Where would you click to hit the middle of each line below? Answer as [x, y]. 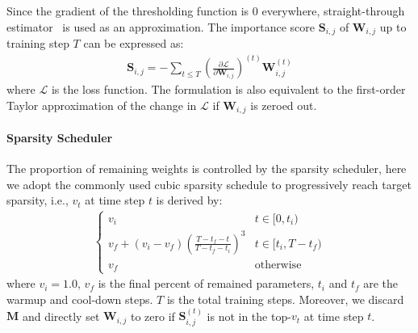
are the [381, 283]
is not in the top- [249, 316]
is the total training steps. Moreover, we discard [285, 299]
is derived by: [189, 200]
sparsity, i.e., [38, 200]
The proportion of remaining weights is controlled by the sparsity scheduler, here [207, 168]
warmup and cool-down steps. [80, 299]
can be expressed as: [134, 43]
